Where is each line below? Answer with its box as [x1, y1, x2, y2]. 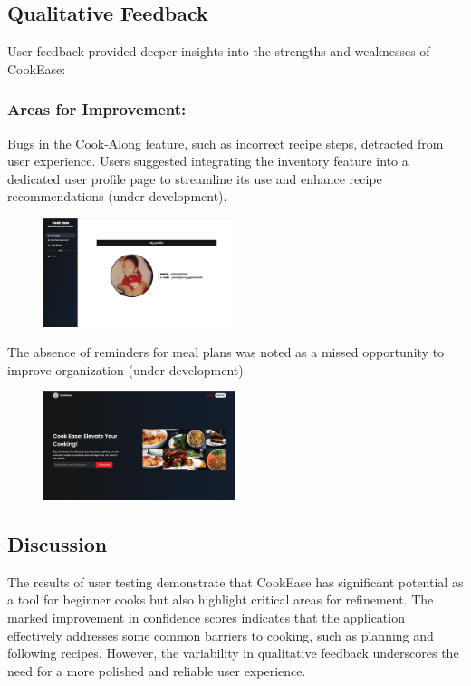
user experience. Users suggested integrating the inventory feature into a [7, 151, 409, 170]
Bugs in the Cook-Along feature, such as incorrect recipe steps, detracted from [7, 133, 444, 152]
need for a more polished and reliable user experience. [7, 661, 306, 680]
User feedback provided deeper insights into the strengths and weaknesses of [7, 42, 430, 61]
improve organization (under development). [7, 360, 247, 379]
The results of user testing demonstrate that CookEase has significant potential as [7, 572, 464, 591]
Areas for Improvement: [7, 98, 187, 121]
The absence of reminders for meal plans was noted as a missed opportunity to [7, 343, 445, 362]
